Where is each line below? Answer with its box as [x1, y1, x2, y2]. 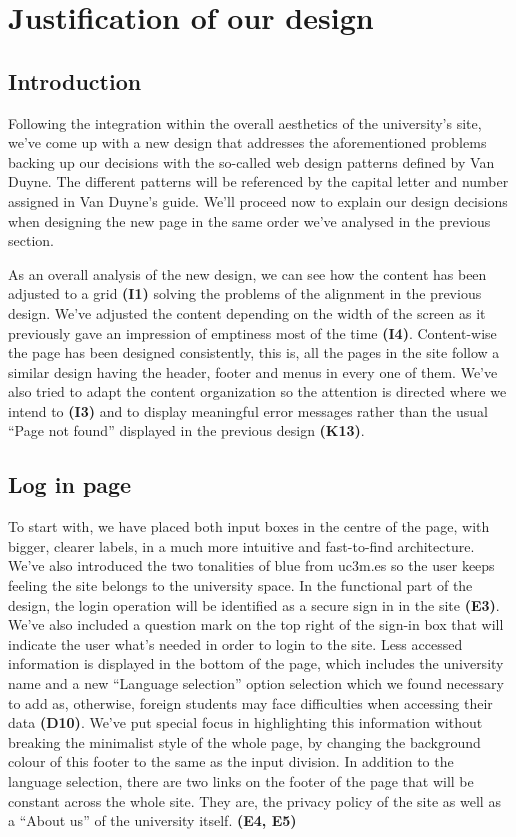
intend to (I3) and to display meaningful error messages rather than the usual [8, 400, 488, 421]
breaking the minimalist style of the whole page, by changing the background [8, 731, 481, 752]
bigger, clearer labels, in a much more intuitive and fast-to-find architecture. [8, 535, 475, 556]
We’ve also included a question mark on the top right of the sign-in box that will [8, 614, 504, 635]
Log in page [8, 469, 132, 500]
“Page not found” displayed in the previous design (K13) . [8, 420, 365, 441]
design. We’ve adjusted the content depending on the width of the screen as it [8, 302, 486, 323]
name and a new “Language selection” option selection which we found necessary [8, 673, 504, 694]
